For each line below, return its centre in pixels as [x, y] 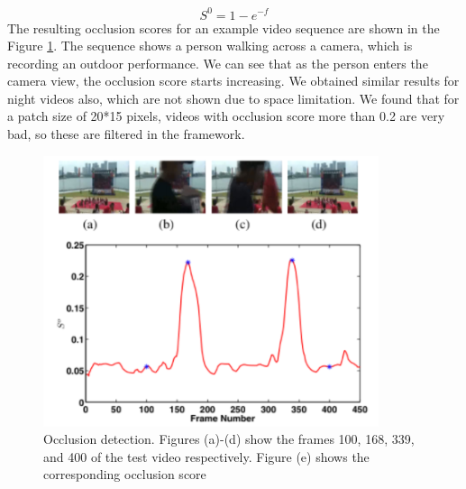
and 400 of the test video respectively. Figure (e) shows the [206, 456]
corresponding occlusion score [125, 474]
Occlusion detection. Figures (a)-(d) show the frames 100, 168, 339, [229, 439]
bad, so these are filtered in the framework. [126, 134]
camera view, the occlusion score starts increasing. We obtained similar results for [233, 81]
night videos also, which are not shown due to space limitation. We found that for [233, 98]
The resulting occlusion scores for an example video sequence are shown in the [224, 28]
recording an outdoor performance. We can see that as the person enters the [218, 63]
